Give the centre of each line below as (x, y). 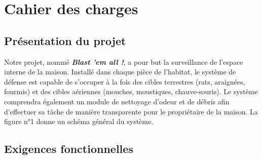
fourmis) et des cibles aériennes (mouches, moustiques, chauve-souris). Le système (131, 91)
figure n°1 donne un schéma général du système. (79, 121)
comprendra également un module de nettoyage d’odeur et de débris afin (117, 101)
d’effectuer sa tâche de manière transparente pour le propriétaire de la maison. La (131, 111)
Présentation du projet (65, 40)
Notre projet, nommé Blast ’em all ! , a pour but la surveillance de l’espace (124, 62)
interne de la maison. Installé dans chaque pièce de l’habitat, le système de (120, 72)
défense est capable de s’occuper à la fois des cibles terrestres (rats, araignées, (125, 81)
